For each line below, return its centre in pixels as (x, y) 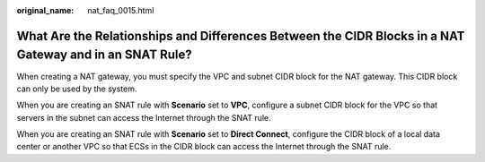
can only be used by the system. (77, 89)
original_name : (45, 10)
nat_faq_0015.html (121, 10)
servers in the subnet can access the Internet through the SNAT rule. (144, 117)
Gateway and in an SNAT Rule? (104, 55)
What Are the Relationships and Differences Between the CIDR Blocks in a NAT (241, 36)
